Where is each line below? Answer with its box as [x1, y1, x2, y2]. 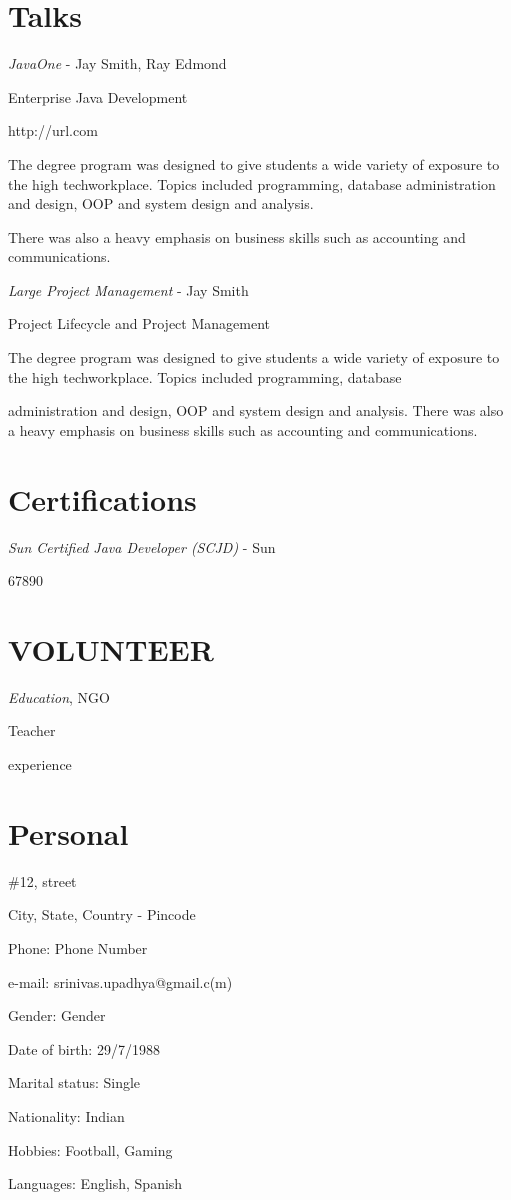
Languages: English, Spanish [8, 1173, 183, 1194]
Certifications [8, 478, 197, 519]
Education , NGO [8, 686, 110, 707]
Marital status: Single [8, 1072, 141, 1093]
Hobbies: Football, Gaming [8, 1139, 173, 1160]
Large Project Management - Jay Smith [8, 279, 249, 300]
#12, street [8, 870, 77, 891]
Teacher [8, 720, 56, 741]
